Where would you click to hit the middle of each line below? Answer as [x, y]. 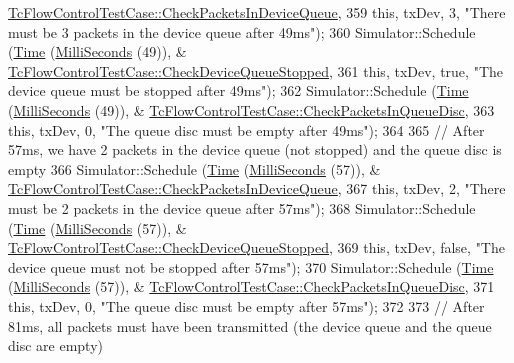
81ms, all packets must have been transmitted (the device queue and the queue [250, 325]
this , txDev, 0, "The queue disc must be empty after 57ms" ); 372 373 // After [246, 305]
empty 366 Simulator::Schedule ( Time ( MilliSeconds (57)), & [194, 168]
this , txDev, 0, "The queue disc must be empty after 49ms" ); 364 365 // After [246, 129]
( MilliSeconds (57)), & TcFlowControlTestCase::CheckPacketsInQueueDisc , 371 [251, 286]
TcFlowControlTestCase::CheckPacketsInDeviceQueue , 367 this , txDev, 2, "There [257, 188]
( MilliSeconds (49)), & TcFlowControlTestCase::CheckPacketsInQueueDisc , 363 [251, 109]
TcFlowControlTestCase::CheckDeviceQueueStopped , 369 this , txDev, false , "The [256, 247]
